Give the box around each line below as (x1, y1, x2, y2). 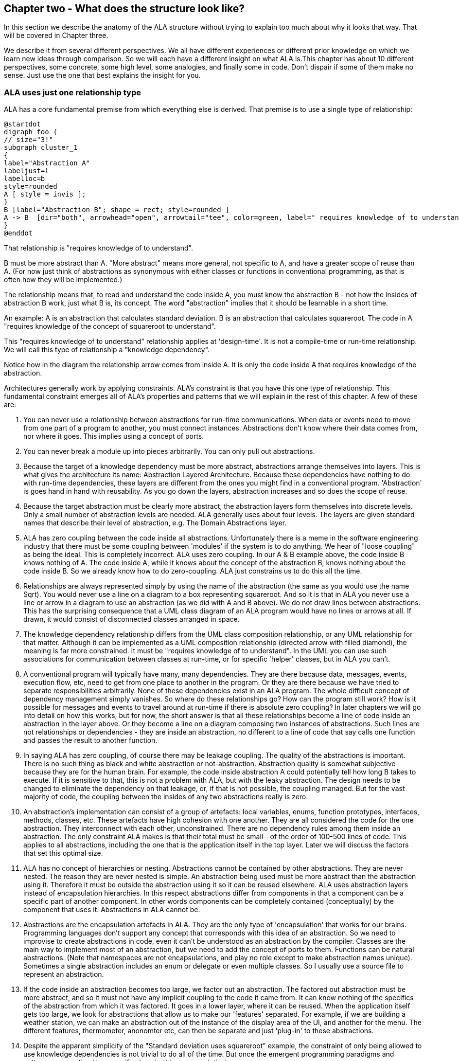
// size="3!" (4, 136, 53, 144)
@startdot (4, 120, 41, 128)
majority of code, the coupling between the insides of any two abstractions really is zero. (23, 792, 308, 801)
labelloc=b (4, 175, 45, 183)
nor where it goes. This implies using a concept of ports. (23, 432, 204, 441)
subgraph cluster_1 (4, 144, 78, 152)
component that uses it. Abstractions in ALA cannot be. (23, 905, 200, 914)
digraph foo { (4, 128, 57, 136)
